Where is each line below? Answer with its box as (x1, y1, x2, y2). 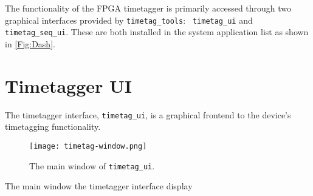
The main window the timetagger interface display (5, 180, 193, 192)
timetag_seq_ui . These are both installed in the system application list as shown (5, 25, 309, 38)
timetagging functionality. (5, 120, 101, 133)
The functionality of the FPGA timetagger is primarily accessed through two (5, 2, 292, 14)
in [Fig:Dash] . (5, 37, 55, 50)
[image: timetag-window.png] (29, 141, 147, 150)
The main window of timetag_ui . (29, 159, 155, 172)
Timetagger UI (5, 73, 132, 98)
